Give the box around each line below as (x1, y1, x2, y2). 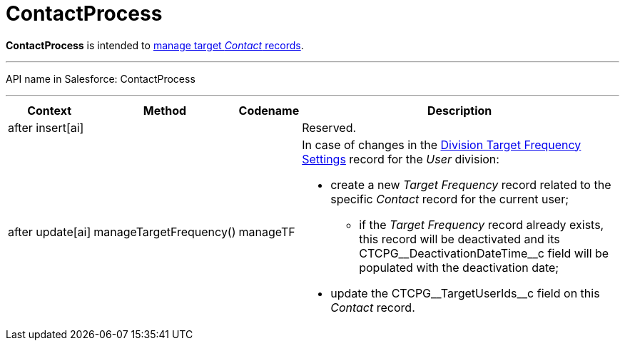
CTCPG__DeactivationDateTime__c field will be (359, 245, 609, 260)
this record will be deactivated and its (359, 231, 560, 246)
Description (427, 103, 492, 118)
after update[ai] (8, 224, 91, 239)
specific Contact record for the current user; (330, 191, 569, 206)
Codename (238, 103, 300, 118)
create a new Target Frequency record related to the (330, 177, 611, 192)
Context (27, 103, 72, 118)
